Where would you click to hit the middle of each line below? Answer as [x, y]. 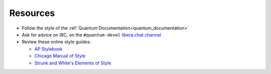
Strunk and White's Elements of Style [73, 63]
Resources [32, 13]
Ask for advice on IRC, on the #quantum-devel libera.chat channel [92, 34]
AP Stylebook [48, 49]
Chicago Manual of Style [60, 56]
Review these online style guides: [56, 42]
